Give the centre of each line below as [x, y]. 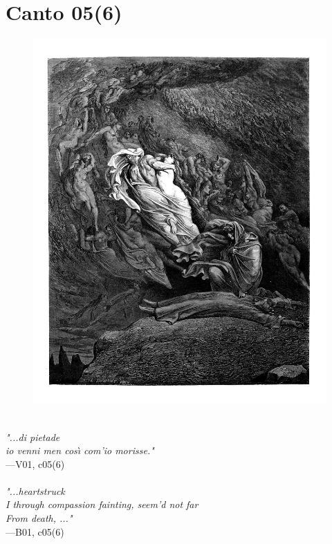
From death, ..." [39, 518]
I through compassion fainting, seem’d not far [102, 504]
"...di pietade [33, 437]
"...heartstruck [35, 490]
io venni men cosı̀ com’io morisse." [80, 450]
